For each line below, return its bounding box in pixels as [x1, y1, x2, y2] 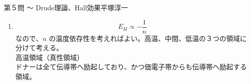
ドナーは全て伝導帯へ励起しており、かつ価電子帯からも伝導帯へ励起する [15, 62, 247, 72]
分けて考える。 [15, 42, 63, 53]
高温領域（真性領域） [15, 52, 84, 62]
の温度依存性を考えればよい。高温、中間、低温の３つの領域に [49, 33, 247, 43]
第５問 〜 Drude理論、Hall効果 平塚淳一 [4, 2, 128, 12]
